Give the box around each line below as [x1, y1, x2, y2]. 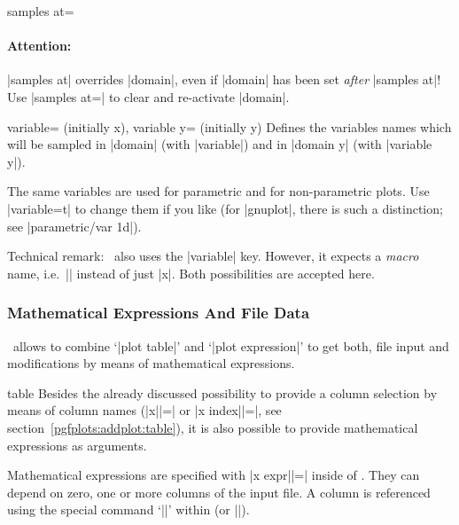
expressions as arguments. [7, 435, 147, 454]
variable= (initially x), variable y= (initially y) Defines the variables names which [7, 117, 452, 136]
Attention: [7, 36, 72, 55]
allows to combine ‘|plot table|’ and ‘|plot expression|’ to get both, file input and [12, 336, 449, 355]
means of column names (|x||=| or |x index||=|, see [7, 401, 282, 419]
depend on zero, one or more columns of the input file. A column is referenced [7, 482, 431, 501]
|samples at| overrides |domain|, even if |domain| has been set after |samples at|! [7, 70, 441, 89]
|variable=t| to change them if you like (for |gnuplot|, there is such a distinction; [7, 199, 443, 217]
